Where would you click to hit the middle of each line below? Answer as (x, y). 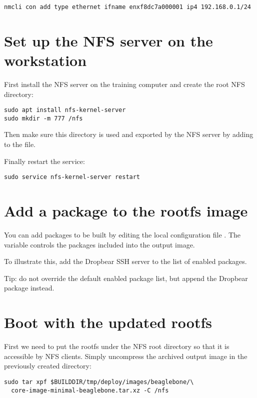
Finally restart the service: (44, 161)
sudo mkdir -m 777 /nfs (43, 118)
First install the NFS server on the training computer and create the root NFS (124, 84)
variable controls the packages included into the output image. (99, 244)
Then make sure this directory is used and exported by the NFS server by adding (129, 134)
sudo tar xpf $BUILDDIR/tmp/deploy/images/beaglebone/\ (99, 382)
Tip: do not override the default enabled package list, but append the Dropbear (126, 278)
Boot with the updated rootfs (108, 322)
